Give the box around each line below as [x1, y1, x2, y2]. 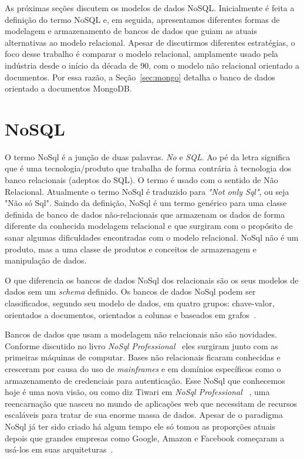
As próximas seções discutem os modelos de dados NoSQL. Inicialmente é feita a [5, 2, 295, 14]
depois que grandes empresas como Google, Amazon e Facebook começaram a [5, 431, 285, 444]
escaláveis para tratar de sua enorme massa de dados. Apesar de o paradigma [5, 409, 283, 421]
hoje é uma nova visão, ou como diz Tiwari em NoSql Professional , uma [5, 386, 270, 398]
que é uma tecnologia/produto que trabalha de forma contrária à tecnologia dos [5, 162, 292, 174]
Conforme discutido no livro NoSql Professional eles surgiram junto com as [5, 339, 278, 352]
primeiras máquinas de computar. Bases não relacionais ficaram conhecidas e [5, 351, 281, 363]
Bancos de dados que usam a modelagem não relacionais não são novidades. [5, 328, 277, 340]
